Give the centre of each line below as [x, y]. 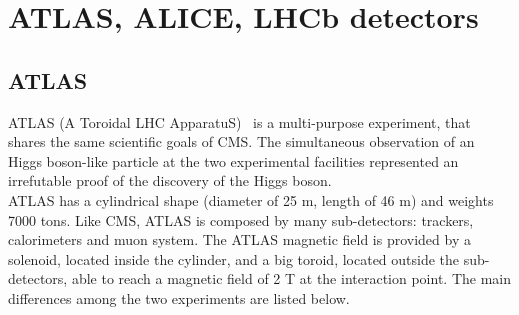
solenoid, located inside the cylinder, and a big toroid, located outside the [234, 258]
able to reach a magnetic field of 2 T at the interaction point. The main [291, 278]
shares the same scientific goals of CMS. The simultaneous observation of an [241, 141]
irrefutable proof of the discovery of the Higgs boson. [170, 180]
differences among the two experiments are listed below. [179, 297]
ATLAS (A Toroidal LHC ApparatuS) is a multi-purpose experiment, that [239, 121]
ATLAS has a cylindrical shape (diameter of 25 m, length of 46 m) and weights [251, 199]
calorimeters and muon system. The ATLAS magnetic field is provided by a [239, 239]
